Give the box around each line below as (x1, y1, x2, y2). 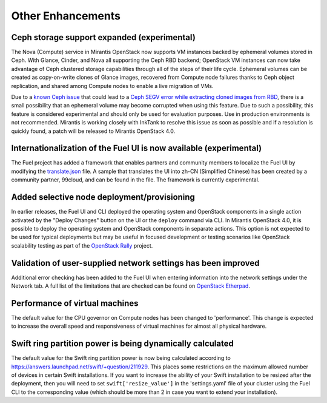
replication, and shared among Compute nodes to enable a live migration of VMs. (11, 82, 214, 89)
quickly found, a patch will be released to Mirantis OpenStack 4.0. (11, 127, 176, 135)
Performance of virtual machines (11, 298, 139, 308)
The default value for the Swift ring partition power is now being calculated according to (11, 354, 231, 362)
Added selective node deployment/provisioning (11, 192, 195, 203)
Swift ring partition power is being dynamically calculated (11, 339, 234, 349)
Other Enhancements (11, 9, 121, 22)
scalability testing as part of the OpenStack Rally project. (11, 242, 153, 249)
